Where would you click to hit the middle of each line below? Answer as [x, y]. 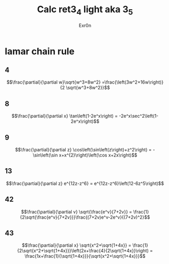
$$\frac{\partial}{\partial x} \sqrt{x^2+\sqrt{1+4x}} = [77, 245]
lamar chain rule [40, 51]
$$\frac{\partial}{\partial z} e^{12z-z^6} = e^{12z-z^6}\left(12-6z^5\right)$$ [85, 183]
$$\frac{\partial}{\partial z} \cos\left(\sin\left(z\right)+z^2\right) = [83, 149]
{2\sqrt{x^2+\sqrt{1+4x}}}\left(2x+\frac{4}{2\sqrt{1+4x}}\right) [83, 251]
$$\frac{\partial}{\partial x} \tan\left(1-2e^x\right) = [65, 116]
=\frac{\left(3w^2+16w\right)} [133, 82]
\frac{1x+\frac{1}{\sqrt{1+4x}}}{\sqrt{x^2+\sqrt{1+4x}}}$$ [85, 256]
